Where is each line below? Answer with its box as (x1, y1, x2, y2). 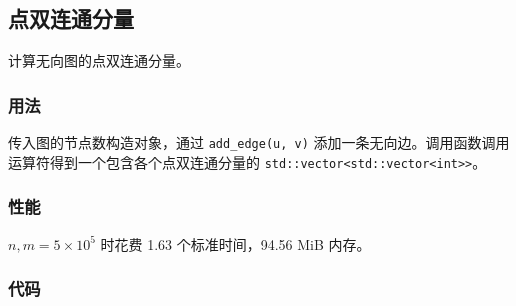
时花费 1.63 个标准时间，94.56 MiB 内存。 (100, 233, 371, 254)
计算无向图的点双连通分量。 (8, 50, 190, 71)
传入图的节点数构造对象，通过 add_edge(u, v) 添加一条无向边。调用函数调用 (8, 132, 510, 153)
